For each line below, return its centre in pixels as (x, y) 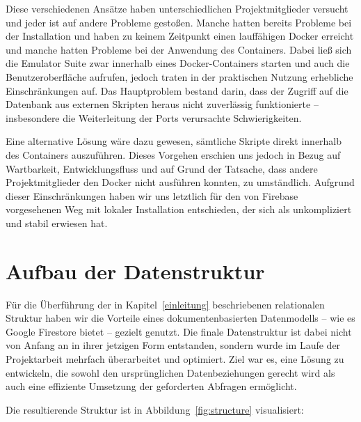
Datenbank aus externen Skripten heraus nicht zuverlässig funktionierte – (162, 104)
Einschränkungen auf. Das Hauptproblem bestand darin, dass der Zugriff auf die (177, 90)
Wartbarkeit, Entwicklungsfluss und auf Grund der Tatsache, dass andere (162, 168)
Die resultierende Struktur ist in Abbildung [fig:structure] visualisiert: (155, 409)
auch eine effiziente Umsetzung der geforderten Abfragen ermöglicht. (151, 386)
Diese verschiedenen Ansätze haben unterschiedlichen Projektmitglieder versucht (177, 8)
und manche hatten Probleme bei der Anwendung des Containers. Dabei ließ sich (179, 49)
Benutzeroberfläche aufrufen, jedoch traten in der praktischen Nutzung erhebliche (179, 76)
